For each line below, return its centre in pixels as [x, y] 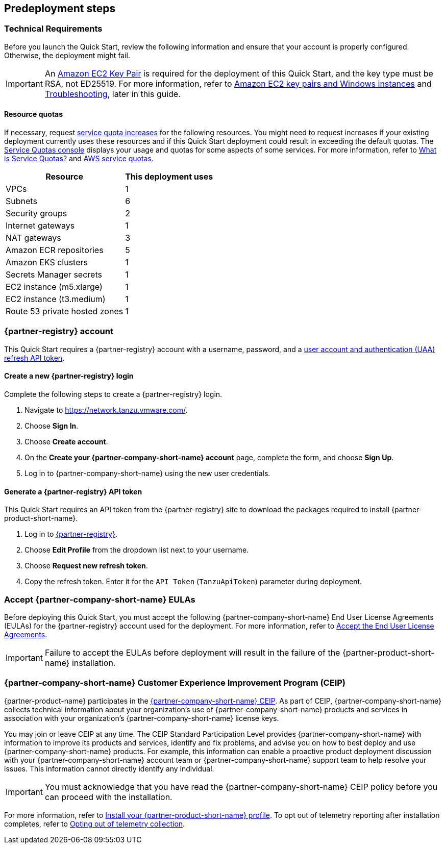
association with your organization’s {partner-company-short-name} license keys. [142, 718]
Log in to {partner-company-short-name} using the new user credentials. [147, 473]
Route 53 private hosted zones [65, 311]
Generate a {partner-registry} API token [73, 491]
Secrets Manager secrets [54, 275]
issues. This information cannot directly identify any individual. [109, 768]
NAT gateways [33, 238]
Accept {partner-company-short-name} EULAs [100, 599]
